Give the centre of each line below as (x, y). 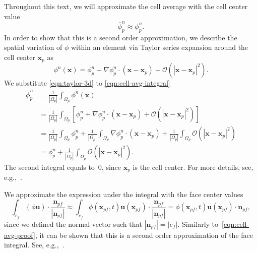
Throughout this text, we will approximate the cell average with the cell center (126, 6)
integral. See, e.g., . (34, 245)
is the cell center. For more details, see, (193, 167)
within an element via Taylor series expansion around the (159, 47)
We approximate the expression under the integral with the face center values (124, 194)
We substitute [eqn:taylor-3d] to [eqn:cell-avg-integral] (87, 83)
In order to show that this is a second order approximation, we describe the (121, 37)
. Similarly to (198, 224)
